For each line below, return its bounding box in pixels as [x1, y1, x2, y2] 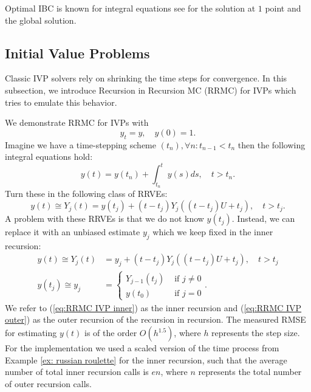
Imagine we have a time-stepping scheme [5, 138, 156, 151]
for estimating [5, 326, 57, 339]
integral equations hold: [5, 150, 93, 163]
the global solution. [5, 13, 77, 26]
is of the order [84, 326, 137, 339]
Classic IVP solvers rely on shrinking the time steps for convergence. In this [5, 72, 287, 84]
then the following [238, 138, 306, 151]
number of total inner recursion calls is [5, 365, 149, 378]
